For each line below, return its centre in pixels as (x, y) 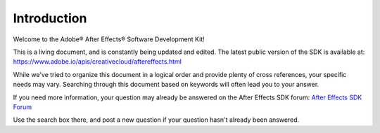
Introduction (50, 18)
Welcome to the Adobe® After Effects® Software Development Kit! (109, 39)
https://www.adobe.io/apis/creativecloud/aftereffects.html (97, 62)
